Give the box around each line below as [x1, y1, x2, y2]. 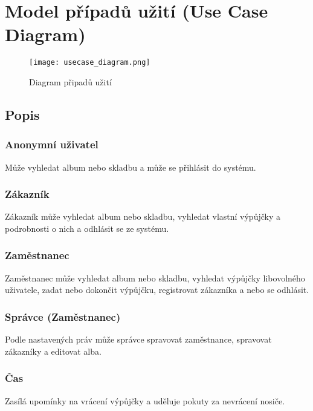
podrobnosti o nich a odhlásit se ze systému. [5, 222, 169, 234]
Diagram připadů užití [29, 75, 112, 88]
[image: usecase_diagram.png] [29, 58, 150, 67]
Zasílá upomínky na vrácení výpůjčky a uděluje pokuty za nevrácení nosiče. [5, 394, 285, 407]
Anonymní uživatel [5, 137, 98, 152]
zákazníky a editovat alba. [5, 344, 102, 357]
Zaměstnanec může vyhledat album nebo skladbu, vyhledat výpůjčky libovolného [5, 271, 305, 284]
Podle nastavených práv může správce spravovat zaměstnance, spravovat [5, 333, 272, 346]
